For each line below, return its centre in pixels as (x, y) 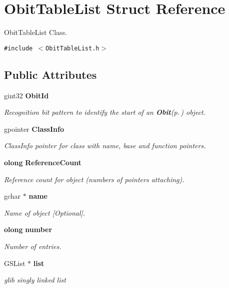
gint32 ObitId (26, 95)
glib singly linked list (35, 280)
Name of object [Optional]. (45, 212)
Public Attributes (50, 74)
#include (18, 48)
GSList (15, 263)
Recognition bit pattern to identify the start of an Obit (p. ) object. (105, 112)
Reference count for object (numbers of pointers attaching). (94, 179)
